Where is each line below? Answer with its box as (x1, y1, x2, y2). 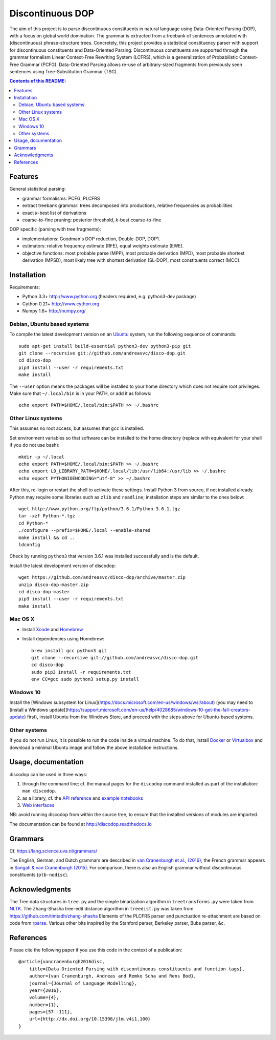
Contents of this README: (9, 78, 66, 84)
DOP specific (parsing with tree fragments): (9, 226, 102, 233)
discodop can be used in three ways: (9, 771, 87, 777)
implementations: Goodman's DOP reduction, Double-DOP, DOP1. (22, 236, 160, 242)
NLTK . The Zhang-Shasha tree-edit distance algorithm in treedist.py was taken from (9, 906, 194, 912)
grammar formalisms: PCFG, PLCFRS (22, 195, 100, 201)
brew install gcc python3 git (31, 648, 107, 653)
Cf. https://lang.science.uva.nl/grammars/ (9, 848, 98, 854)
